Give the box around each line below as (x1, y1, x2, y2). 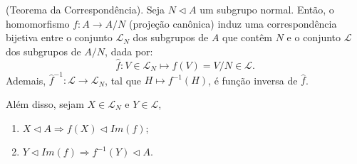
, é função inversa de (208, 72, 298, 87)
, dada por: (105, 43, 153, 58)
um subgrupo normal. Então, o (200, 2, 334, 16)
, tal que (105, 72, 142, 87)
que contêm (222, 30, 273, 45)
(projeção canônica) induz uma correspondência (128, 16, 337, 31)
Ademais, (6, 72, 46, 87)
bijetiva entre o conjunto (6, 30, 113, 45)
